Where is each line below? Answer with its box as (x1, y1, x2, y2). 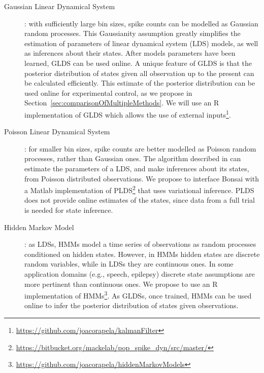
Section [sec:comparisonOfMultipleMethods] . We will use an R (24, 97, 219, 108)
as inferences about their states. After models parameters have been (24, 48, 236, 58)
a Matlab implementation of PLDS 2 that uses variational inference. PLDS (24, 183, 254, 195)
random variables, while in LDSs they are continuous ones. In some (24, 258, 234, 269)
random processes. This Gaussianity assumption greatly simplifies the (24, 28, 241, 39)
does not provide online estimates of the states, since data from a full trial (24, 195, 255, 205)
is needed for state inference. (24, 205, 113, 215)
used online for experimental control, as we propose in (24, 87, 192, 98)
